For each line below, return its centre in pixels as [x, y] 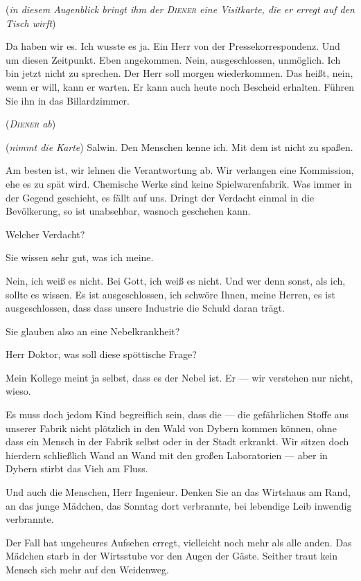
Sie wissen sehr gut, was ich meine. [80, 257]
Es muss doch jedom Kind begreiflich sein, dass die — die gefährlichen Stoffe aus [177, 414]
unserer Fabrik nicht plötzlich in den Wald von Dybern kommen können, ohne [171, 428]
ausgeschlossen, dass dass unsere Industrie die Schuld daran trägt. [146, 308]
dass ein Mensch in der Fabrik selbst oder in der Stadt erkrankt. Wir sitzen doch [177, 441]
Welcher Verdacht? [45, 234]
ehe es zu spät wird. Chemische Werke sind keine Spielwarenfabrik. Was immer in [179, 183]
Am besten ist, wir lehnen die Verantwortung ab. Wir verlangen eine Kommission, [180, 170]
